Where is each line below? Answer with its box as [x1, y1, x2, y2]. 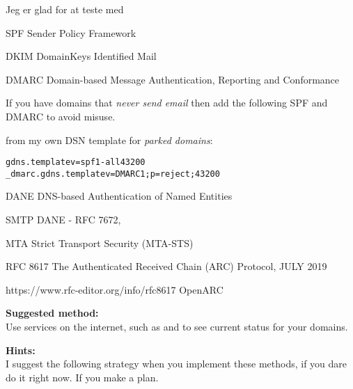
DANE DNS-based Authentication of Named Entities [6, 189, 233, 203]
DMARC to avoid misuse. [6, 109, 116, 123]
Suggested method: [6, 305, 99, 320]
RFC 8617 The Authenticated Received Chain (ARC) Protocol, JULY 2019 [6, 259, 327, 273]
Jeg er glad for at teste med [6, 2, 124, 16]
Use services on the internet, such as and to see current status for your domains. [6, 319, 348, 334]
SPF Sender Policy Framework [6, 25, 136, 40]
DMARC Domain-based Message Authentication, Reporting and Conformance [6, 72, 340, 86]
